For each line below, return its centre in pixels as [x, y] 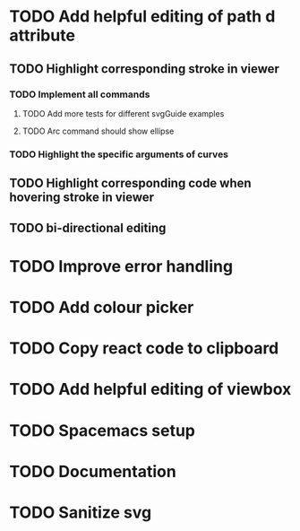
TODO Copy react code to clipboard [144, 348]
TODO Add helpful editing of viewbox [150, 390]
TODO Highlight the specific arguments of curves [119, 154]
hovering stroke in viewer [82, 198]
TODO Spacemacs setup [102, 430]
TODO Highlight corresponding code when [131, 183]
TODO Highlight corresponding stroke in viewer [145, 69]
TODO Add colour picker [102, 307]
